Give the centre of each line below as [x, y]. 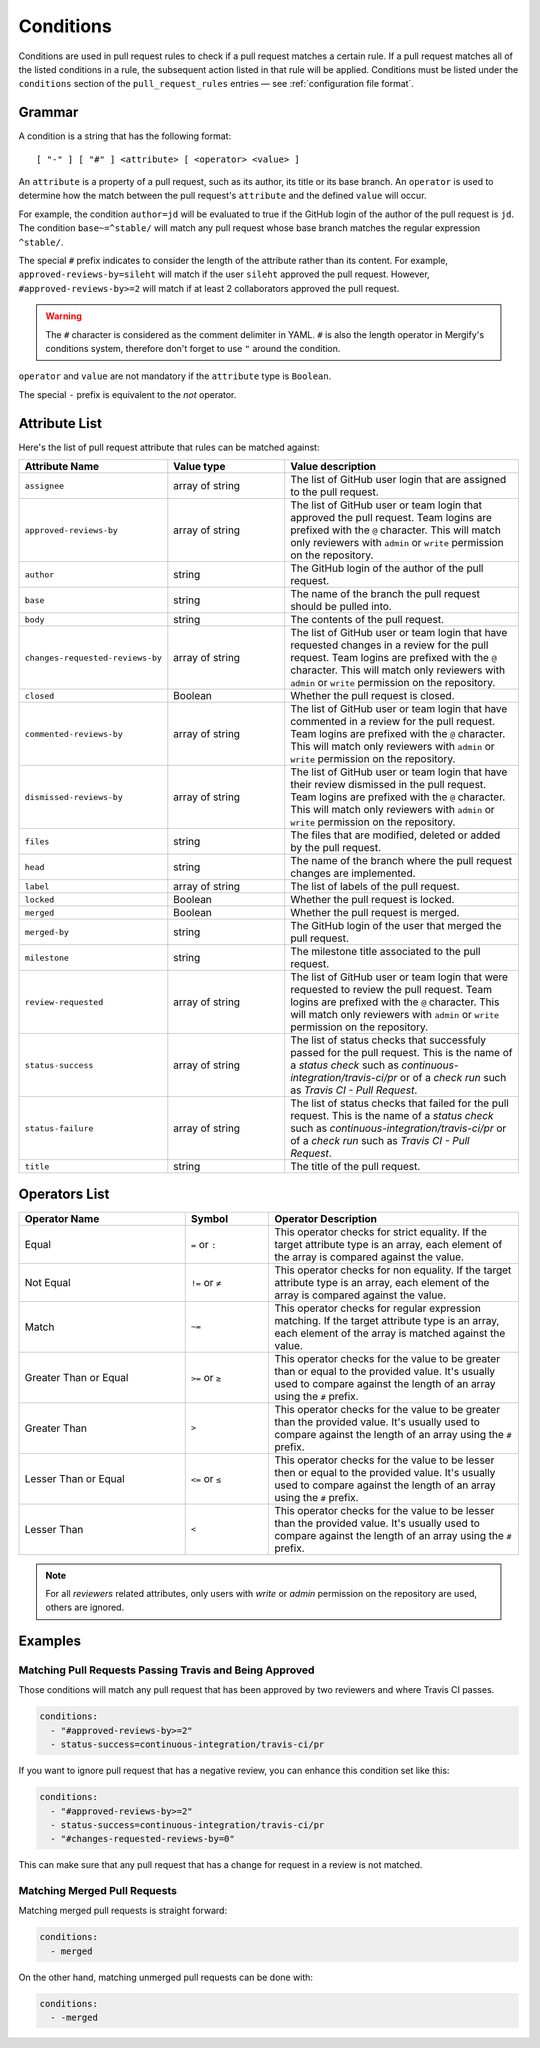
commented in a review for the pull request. [393, 721]
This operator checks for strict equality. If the [380, 1232]
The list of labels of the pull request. [375, 886]
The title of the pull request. [355, 1166]
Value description [333, 466]
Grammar [48, 112]
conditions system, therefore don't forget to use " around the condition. [193, 348]
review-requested [64, 1001]
